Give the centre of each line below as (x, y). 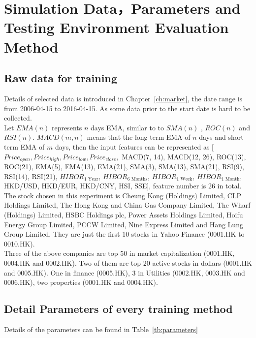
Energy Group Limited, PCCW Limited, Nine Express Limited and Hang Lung (124, 224)
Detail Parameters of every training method (118, 309)
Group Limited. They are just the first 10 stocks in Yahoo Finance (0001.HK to (124, 234)
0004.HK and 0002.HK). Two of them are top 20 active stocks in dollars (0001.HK (128, 262)
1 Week (184, 179)
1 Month (230, 179)
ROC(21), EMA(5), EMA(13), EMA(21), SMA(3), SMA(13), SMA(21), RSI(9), (124, 166)
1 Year (91, 179)
